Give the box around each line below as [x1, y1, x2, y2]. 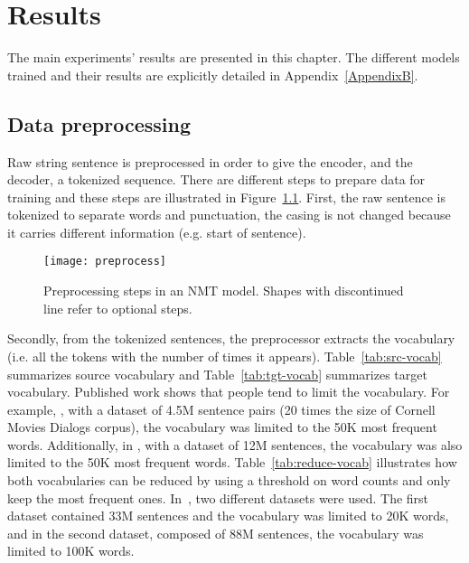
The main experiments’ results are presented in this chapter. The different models [7, 48, 460, 67]
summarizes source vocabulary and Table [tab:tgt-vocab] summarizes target [7, 364, 427, 383]
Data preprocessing [7, 109, 192, 137]
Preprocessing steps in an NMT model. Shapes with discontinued [43, 281, 404, 300]
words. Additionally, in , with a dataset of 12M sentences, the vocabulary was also [7, 435, 463, 454]
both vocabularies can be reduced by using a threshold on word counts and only [7, 471, 451, 490]
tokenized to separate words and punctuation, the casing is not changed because [7, 205, 451, 224]
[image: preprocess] [43, 255, 167, 268]
